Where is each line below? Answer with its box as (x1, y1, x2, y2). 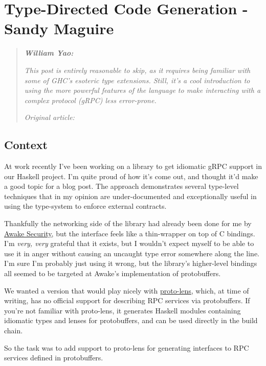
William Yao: (24, 47, 74, 58)
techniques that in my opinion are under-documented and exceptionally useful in (4, 190, 257, 201)
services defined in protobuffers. (4, 352, 103, 363)
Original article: (24, 112, 75, 123)
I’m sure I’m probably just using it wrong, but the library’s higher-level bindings (4, 258, 257, 269)
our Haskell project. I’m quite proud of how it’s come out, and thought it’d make (4, 170, 258, 181)
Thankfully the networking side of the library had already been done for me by (4, 218, 252, 229)
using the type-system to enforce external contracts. (4, 201, 167, 211)
